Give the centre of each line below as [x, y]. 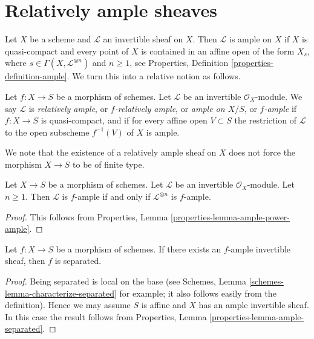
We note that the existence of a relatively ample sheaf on [111, 152]
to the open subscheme [47, 132]
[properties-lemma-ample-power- [231, 216]
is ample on [251, 39]
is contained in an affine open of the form [218, 51]
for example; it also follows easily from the [198, 293]
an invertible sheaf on [143, 39]
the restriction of [266, 120]
